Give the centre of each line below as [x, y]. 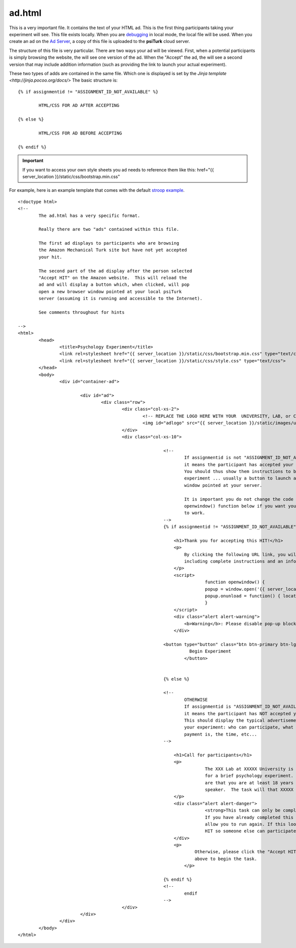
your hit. [51, 257]
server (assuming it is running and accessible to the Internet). [121, 299]
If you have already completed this [249, 817]
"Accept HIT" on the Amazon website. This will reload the [113, 278]
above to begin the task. [226, 859]
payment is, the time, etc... [221, 734]
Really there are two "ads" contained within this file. [109, 229]
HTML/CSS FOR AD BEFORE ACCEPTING [80, 133]
